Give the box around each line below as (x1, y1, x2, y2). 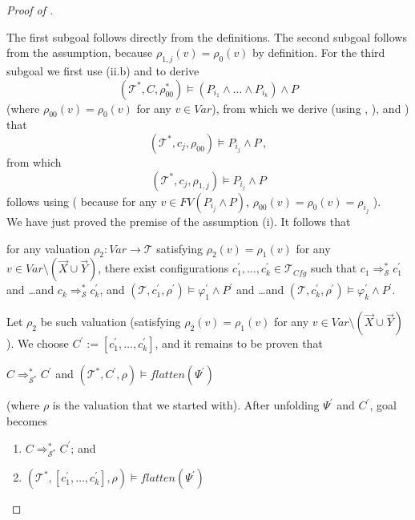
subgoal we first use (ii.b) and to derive (6, 62, 199, 79)
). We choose (6, 335, 69, 352)
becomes (6, 412, 48, 429)
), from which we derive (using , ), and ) (212, 99, 409, 116)
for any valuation (6, 240, 91, 256)
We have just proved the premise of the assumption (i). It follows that (6, 213, 351, 229)
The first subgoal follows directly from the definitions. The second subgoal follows (6, 28, 407, 45)
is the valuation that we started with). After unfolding (52, 397, 320, 413)
